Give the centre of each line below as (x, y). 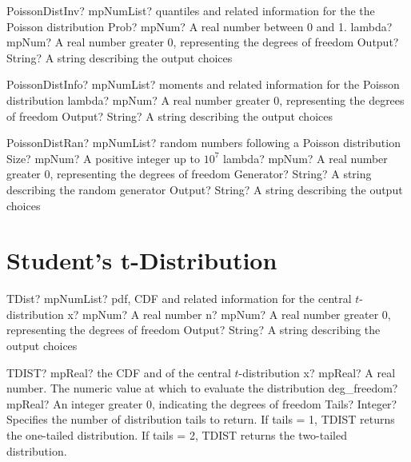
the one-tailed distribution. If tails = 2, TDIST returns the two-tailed (177, 435)
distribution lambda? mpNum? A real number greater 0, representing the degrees (205, 100)
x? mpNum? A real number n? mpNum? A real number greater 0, (229, 314)
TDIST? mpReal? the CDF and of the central (119, 372)
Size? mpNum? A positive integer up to (103, 158)
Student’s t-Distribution (142, 260)
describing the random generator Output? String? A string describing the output (205, 189)
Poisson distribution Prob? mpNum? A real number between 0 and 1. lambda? (200, 26)
